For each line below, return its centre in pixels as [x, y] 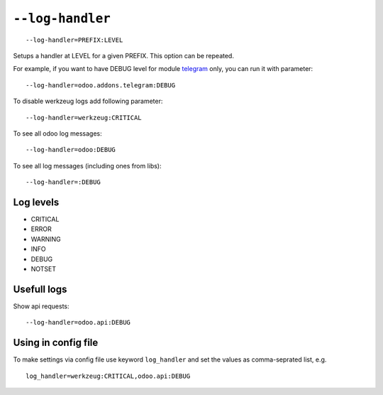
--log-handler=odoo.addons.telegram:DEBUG [101, 85]
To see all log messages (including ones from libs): [88, 166]
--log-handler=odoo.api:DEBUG [78, 323]
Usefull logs [40, 289]
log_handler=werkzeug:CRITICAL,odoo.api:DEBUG [108, 376]
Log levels [36, 202]
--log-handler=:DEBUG [63, 182]
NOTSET [44, 269]
